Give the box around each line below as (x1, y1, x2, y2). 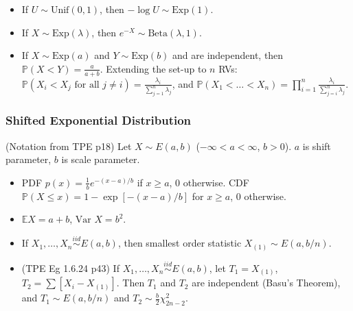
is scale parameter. (61, 152, 140, 166)
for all (74, 79, 100, 90)
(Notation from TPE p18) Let (5, 138, 132, 153)
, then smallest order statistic (117, 236, 242, 250)
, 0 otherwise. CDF (169, 175, 249, 189)
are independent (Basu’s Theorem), (192, 275, 341, 290)
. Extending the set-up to (100, 61, 207, 75)
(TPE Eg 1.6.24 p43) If (21, 260, 119, 275)
